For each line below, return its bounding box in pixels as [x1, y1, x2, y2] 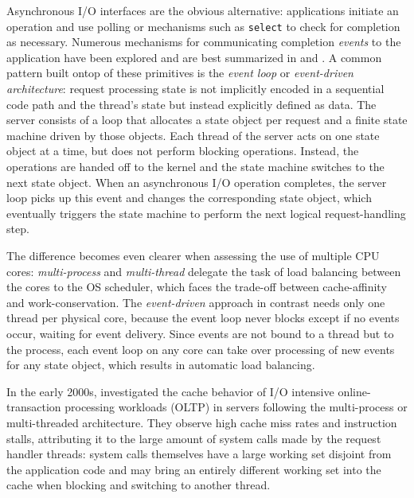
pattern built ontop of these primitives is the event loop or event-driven [6, 64, 353, 81]
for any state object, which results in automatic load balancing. [6, 356, 315, 373]
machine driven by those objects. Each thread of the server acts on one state [6, 126, 380, 143]
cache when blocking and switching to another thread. [6, 477, 271, 493]
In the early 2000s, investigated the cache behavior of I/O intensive [6, 383, 334, 399]
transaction [6, 399, 61, 415]
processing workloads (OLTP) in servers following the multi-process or [64, 399, 408, 415]
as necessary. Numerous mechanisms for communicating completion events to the [6, 33, 401, 50]
